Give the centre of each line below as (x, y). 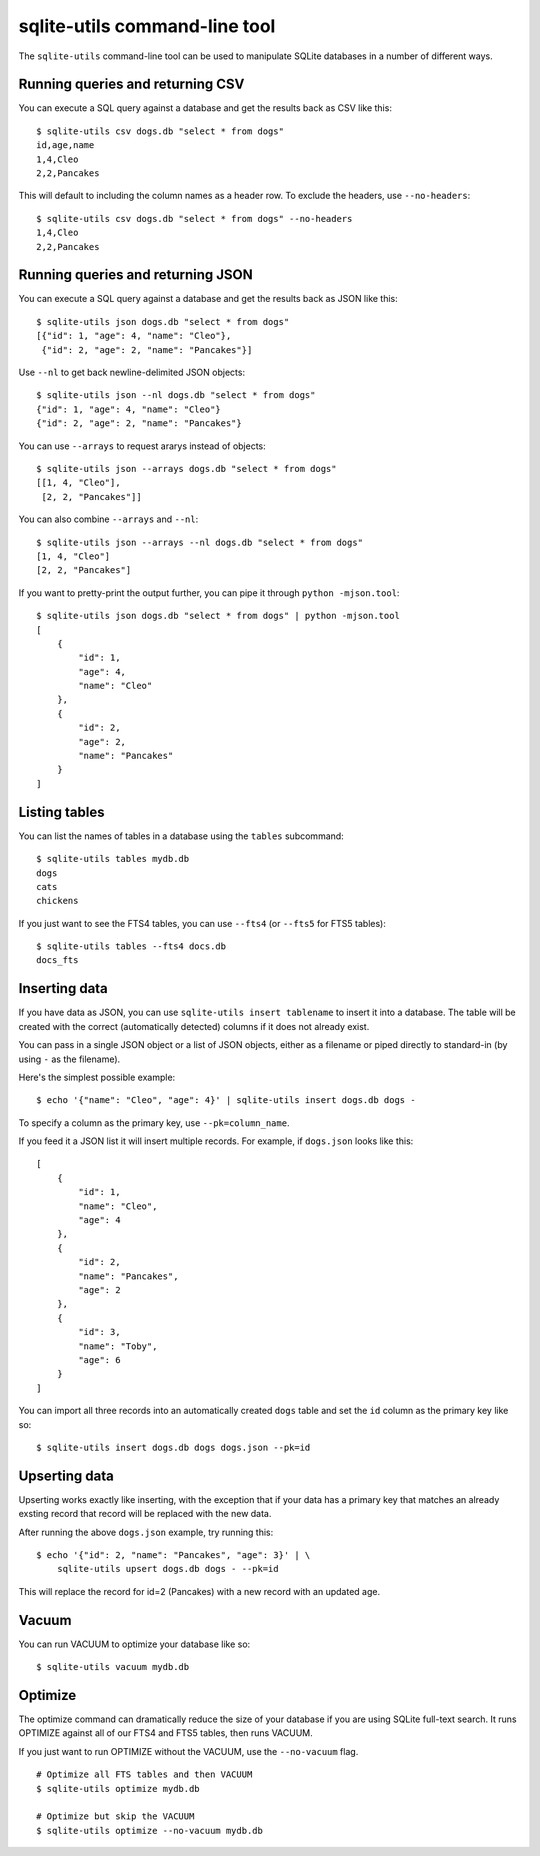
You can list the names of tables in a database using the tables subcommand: (181, 836)
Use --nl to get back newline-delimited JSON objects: (131, 372)
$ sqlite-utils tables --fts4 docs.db (131, 946)
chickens (57, 901)
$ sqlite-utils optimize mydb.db (118, 1788)
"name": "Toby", (118, 1346)
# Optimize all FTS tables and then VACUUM (144, 1774)
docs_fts (57, 960)
